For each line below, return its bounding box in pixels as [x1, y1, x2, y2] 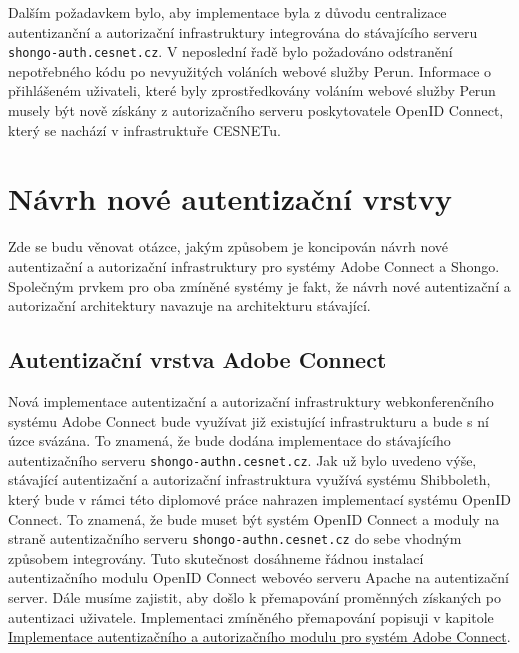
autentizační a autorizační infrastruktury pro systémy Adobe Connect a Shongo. [8, 255, 500, 276]
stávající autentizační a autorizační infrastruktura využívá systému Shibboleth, [8, 469, 491, 490]
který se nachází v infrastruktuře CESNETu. [8, 119, 281, 140]
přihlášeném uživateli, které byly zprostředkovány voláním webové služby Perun [8, 80, 496, 101]
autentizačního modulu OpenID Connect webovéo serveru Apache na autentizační [8, 567, 509, 588]
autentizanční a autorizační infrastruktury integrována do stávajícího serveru [8, 21, 478, 42]
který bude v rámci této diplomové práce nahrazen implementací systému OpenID [8, 488, 511, 509]
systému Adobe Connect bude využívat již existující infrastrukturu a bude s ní [8, 410, 489, 431]
